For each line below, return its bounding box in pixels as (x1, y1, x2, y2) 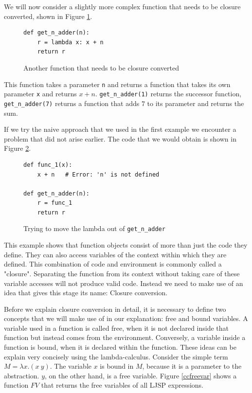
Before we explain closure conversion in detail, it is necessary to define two (4, 304, 226, 314)
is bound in (100, 361, 134, 371)
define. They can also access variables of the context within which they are (4, 249, 227, 259)
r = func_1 (37, 199, 72, 207)
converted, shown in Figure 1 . (4, 11, 92, 21)
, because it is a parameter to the (142, 361, 242, 371)
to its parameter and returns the (147, 98, 244, 108)
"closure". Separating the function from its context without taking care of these (4, 268, 240, 278)
